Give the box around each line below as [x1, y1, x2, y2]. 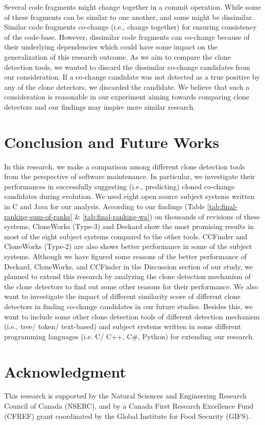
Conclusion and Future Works [4, 131, 220, 152]
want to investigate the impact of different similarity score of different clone [4, 291, 240, 302]
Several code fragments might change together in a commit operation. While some [4, 2, 261, 12]
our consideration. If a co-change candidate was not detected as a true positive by [4, 71, 260, 82]
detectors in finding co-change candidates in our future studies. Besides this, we [4, 301, 253, 311]
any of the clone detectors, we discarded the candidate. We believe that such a [4, 81, 250, 92]
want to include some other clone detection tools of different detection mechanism [4, 311, 260, 321]
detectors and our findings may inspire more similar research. [4, 101, 196, 112]
